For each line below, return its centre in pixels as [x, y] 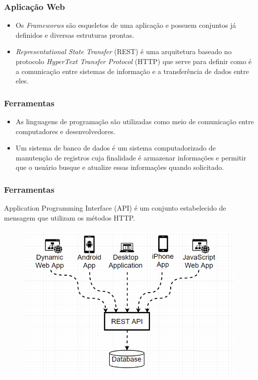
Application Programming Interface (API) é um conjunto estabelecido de [115, 208]
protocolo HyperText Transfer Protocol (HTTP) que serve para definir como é [134, 61]
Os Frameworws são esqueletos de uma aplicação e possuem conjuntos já [126, 25]
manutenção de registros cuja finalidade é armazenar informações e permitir [131, 157]
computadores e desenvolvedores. [65, 131]
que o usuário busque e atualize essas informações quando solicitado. [120, 167]
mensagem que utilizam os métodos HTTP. [70, 217]
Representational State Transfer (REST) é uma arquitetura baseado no [124, 51]
